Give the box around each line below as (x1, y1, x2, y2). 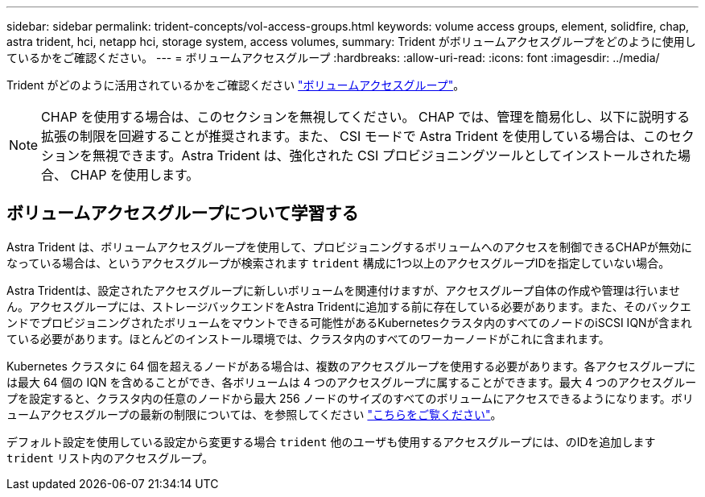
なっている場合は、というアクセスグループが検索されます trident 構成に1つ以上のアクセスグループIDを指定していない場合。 (6, 255, 670, 270)
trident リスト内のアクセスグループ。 (6, 450, 213, 465)
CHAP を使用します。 (70, 167, 200, 183)
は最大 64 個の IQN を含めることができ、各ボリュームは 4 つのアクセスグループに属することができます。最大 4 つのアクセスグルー (6, 375, 697, 389)
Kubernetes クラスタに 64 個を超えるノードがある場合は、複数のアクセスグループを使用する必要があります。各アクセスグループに (6, 358, 696, 373)
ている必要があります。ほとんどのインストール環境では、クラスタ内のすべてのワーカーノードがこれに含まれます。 (6, 331, 610, 346)
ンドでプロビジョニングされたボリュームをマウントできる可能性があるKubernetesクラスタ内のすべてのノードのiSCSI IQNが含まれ (6, 315, 692, 329)
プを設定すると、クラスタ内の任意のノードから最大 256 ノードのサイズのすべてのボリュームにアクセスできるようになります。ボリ (6, 391, 694, 405)
